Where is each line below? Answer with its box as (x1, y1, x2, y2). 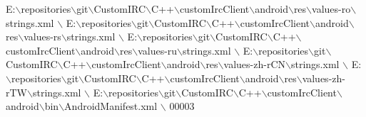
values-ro (312, 1, 351, 16)
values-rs (24, 29, 61, 44)
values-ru (138, 43, 178, 57)
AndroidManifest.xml (64, 99, 158, 113)
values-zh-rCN (223, 57, 285, 72)
